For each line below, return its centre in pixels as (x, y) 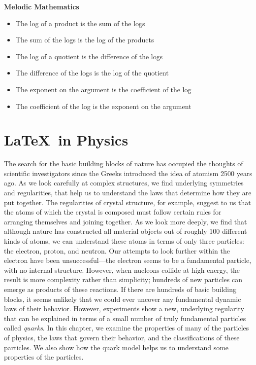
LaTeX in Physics (66, 140)
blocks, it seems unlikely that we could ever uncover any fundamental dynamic (123, 299)
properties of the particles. (44, 357)
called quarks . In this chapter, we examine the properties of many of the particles (127, 328)
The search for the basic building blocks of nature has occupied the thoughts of (124, 164)
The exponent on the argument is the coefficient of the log (103, 89)
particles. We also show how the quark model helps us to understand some (116, 347)
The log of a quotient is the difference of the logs (89, 56)
